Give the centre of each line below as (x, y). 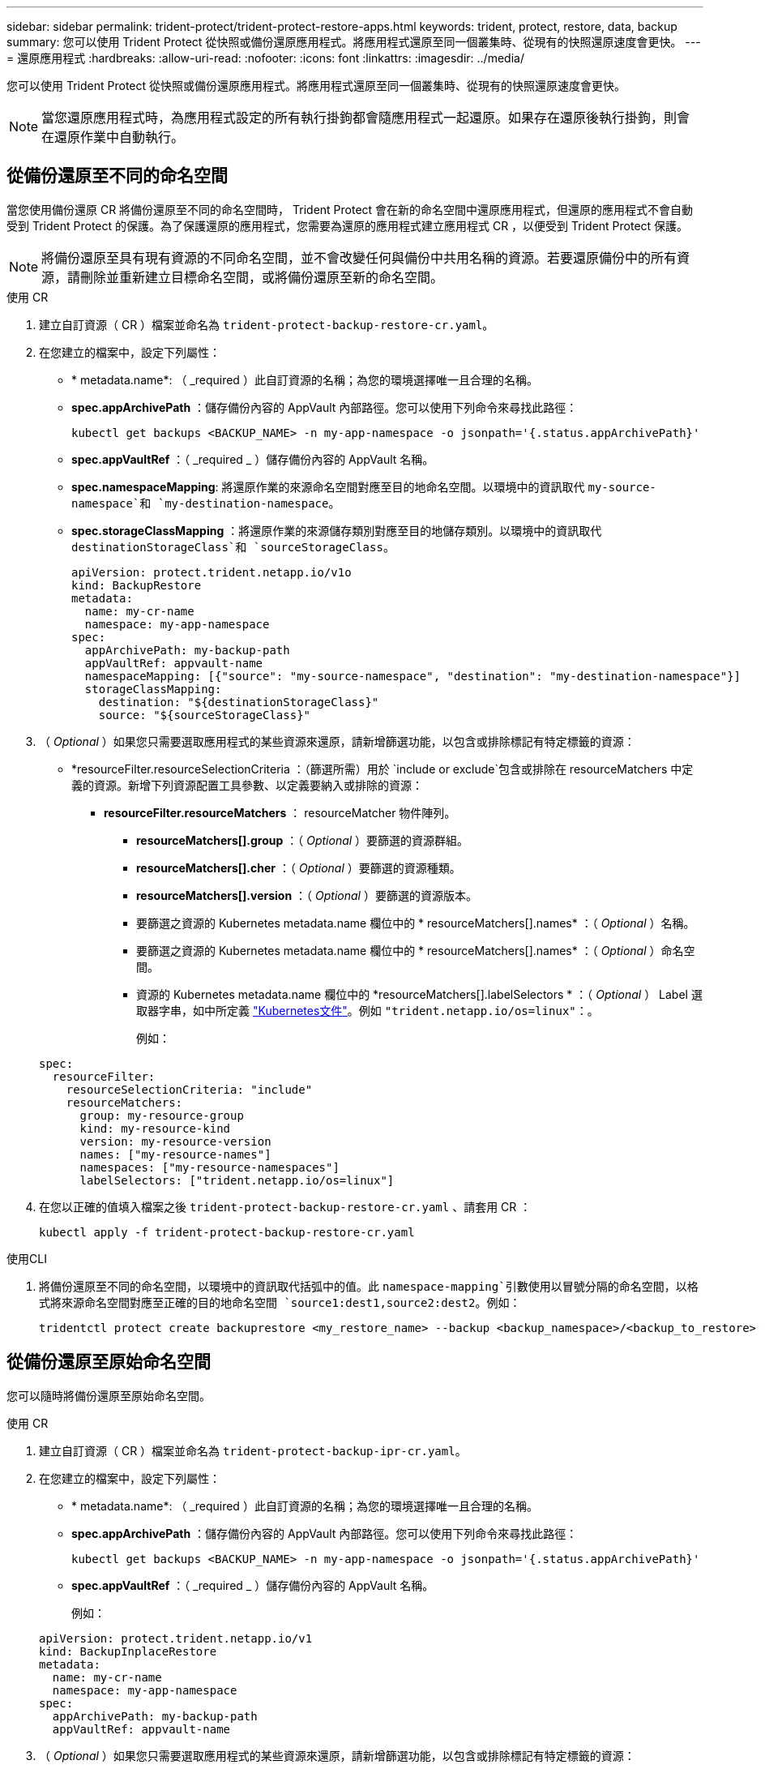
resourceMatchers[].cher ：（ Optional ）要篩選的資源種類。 (299, 867)
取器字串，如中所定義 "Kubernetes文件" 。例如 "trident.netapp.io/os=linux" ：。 (368, 1010)
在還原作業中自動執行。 (113, 137)
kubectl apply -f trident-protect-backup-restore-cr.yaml (227, 1232)
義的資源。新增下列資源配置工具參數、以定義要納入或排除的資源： (247, 785)
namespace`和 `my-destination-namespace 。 (206, 503)
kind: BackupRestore (137, 585)
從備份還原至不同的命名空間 (117, 176)
